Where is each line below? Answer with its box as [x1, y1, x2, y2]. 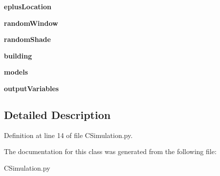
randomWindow [4, 18, 58, 28]
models [4, 67, 28, 77]
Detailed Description [4, 107, 111, 122]
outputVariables [4, 83, 59, 93]
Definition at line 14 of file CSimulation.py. [4, 130, 133, 140]
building [4, 50, 32, 60]
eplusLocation [4, 1, 51, 11]
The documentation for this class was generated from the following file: [4, 146, 217, 156]
